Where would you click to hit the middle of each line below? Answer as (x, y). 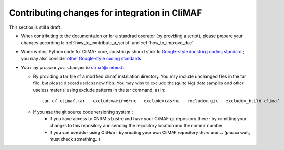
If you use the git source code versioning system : (83, 112)
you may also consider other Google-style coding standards (81, 59)
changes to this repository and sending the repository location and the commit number (136, 126)
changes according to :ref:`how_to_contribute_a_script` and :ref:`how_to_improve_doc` (107, 43)
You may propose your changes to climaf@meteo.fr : (74, 67)
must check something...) (75, 139)
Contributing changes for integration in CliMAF (105, 13)
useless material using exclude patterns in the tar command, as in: (99, 90)
